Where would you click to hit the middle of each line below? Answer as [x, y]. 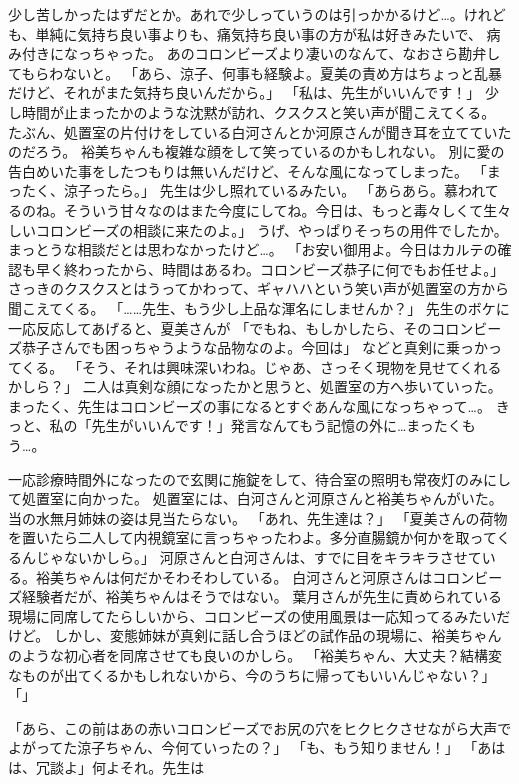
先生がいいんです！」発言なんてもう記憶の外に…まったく [276, 425]
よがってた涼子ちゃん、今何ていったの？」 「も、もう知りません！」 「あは [257, 747]
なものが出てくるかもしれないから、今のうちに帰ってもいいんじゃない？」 [252, 674]
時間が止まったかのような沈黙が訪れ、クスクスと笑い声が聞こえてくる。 [258, 111]
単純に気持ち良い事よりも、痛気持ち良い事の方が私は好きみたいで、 [258, 33]
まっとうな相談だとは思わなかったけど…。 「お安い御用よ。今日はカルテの [253, 249]
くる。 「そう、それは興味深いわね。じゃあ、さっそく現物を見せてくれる [261, 366]
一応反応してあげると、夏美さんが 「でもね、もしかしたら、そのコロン [241, 327]
